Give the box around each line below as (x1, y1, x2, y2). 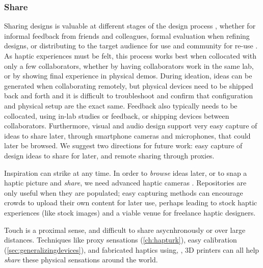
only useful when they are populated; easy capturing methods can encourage (4, 187, 243, 198)
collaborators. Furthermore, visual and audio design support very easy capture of (4, 120, 257, 131)
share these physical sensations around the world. (4, 254, 158, 265)
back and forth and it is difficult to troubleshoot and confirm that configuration (4, 90, 253, 101)
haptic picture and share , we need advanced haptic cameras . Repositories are (4, 177, 247, 188)
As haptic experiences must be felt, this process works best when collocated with (4, 50, 256, 61)
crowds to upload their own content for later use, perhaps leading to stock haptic (4, 197, 257, 208)
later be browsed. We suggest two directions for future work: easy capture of (4, 140, 243, 151)
